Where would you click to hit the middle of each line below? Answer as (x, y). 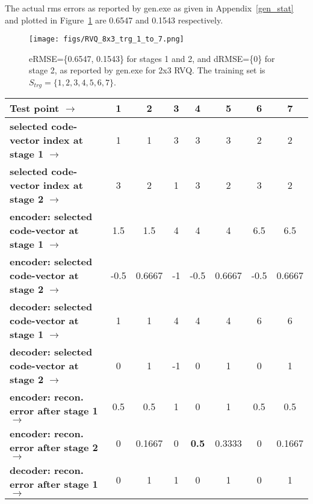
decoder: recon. (47, 470)
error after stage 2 (54, 447)
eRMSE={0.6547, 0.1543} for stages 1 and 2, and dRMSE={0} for (152, 58)
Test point (35, 108)
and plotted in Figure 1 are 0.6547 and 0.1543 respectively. (114, 20)
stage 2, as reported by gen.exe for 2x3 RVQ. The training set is (147, 70)
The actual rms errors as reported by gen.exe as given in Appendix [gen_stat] (149, 8)
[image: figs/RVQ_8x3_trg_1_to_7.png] (107, 39)
